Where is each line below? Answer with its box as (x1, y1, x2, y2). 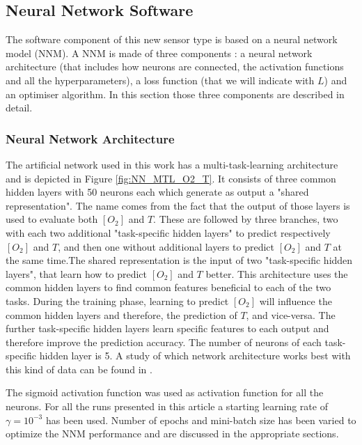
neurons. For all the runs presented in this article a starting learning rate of (6, 399, 328, 414)
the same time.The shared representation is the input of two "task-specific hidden (6, 253, 353, 267)
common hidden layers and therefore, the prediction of (6, 307, 237, 322)
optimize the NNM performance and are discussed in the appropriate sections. (6, 426, 339, 441)
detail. (6, 100, 33, 115)
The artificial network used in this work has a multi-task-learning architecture (6, 157, 338, 171)
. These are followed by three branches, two (153, 212, 338, 226)
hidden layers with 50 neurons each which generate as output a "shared (6, 185, 309, 199)
